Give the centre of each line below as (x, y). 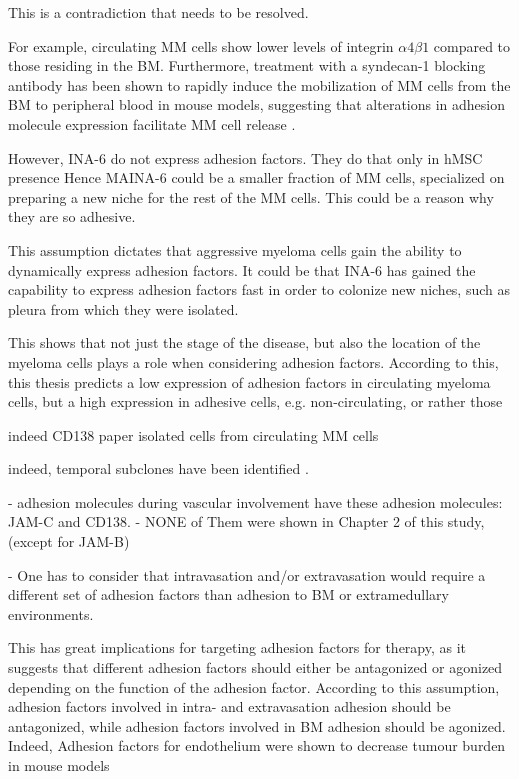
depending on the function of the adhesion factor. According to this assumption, (254, 686)
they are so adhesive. (72, 216)
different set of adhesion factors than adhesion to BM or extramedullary (228, 594)
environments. (51, 613)
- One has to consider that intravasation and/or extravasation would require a (247, 574)
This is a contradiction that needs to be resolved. (158, 12)
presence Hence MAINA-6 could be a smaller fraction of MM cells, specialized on (256, 177)
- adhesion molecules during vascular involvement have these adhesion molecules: (255, 501)
